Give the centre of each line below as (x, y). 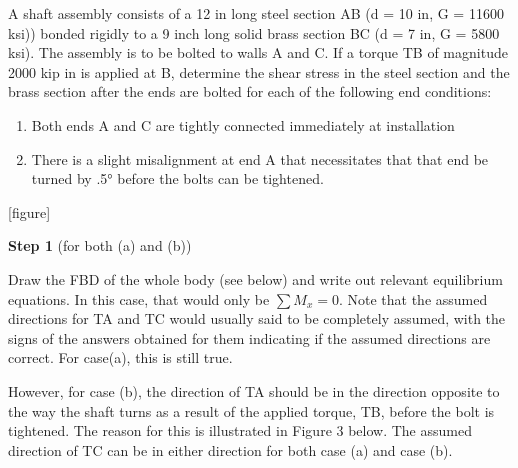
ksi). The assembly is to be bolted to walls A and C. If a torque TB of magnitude (258, 52)
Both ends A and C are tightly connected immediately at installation (243, 124)
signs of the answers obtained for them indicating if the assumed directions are (249, 337)
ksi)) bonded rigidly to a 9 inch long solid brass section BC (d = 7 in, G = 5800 (254, 32)
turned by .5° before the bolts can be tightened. (177, 178)
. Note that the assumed (413, 298)
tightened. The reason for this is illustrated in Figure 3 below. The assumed (240, 430)
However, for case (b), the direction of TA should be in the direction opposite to (254, 390)
